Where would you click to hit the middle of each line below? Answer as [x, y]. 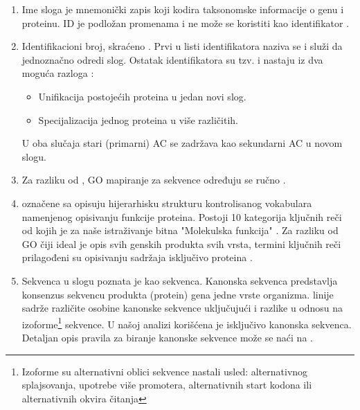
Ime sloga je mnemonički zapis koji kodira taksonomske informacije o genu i [183, 9]
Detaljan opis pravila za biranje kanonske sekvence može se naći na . [167, 337]
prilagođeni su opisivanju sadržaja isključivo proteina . [137, 257]
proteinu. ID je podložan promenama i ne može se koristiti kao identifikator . [186, 23]
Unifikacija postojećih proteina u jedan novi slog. [142, 96]
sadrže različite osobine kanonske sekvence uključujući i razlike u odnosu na [182, 308]
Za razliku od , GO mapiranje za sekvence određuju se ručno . [154, 180]
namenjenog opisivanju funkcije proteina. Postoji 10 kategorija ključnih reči [182, 216]
